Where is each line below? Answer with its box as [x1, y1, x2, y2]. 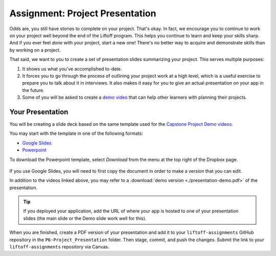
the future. [22, 87, 44, 93]
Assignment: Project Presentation [9, 8, 156, 19]
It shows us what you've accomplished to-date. [22, 65, 122, 72]
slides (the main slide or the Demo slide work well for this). [23, 215, 147, 221]
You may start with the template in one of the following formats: [9, 130, 143, 136]
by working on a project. [9, 46, 61, 53]
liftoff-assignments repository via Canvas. [9, 244, 109, 250]
